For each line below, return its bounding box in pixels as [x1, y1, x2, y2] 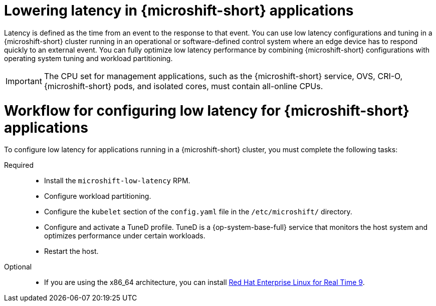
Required [4, 161, 34, 170]
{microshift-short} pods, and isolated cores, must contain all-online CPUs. [44, 81, 323, 91]
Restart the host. [44, 247, 99, 256]
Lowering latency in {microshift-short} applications [4, 2, 354, 19]
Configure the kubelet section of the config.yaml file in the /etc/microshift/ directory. [44, 207, 352, 216]
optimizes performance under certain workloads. [44, 231, 205, 240]
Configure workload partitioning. [44, 192, 151, 201]
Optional [4, 262, 32, 271]
